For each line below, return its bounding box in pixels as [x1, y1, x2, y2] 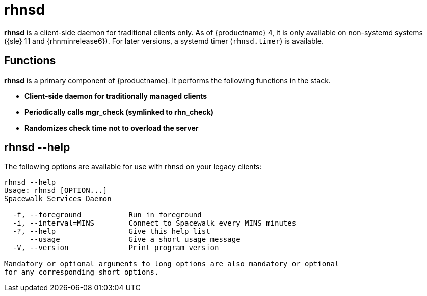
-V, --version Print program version [12, 243, 219, 252]
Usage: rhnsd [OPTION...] [4, 186, 108, 195]
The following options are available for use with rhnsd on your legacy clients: [4, 162, 262, 171]
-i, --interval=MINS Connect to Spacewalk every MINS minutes [12, 219, 297, 228]
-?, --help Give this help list [12, 227, 210, 236]
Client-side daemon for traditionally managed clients [24, 91, 207, 101]
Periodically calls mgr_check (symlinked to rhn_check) [24, 107, 213, 116]
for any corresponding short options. [4, 268, 159, 277]
